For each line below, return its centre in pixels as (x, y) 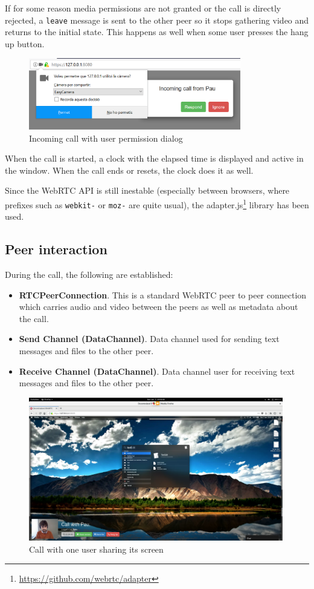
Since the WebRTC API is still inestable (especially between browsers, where (147, 190)
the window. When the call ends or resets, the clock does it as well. (129, 170)
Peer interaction (56, 249)
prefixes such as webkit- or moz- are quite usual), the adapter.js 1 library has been (157, 203)
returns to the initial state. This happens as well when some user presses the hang (157, 32)
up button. (25, 43)
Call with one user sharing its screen (96, 549)
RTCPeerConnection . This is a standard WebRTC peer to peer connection (163, 294)
